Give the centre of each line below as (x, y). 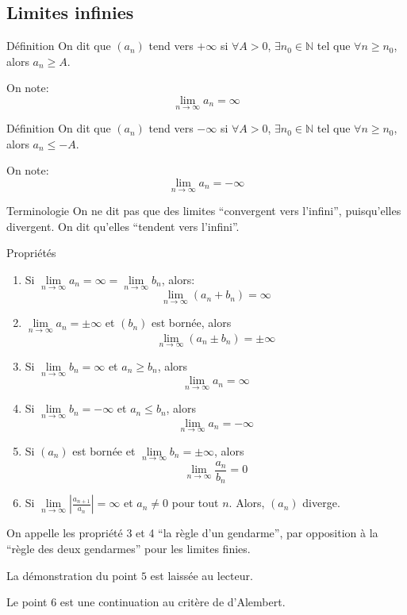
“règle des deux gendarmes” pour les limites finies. (129, 549)
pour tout (195, 503)
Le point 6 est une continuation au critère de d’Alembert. (146, 602)
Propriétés (31, 253)
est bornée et (104, 450)
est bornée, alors (192, 323)
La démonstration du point (72, 575)
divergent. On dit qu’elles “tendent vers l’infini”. (123, 226)
